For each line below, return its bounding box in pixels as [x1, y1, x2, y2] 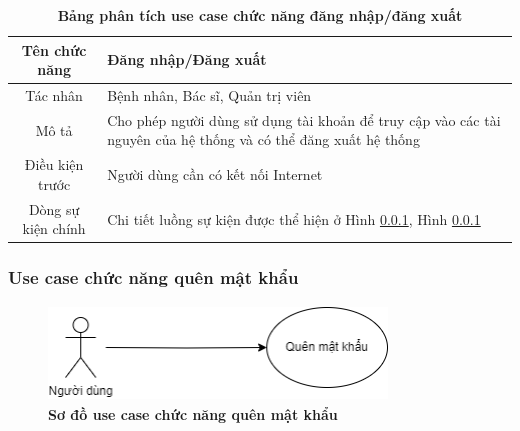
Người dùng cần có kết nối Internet [107, 164, 323, 185]
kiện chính [22, 218, 86, 239]
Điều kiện [24, 154, 84, 175]
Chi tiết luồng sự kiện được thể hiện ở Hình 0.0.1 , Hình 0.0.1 [107, 208, 481, 229]
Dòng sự [28, 198, 80, 219]
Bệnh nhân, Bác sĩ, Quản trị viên [107, 85, 312, 106]
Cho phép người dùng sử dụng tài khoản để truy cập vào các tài [107, 109, 501, 130]
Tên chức [21, 39, 87, 60]
